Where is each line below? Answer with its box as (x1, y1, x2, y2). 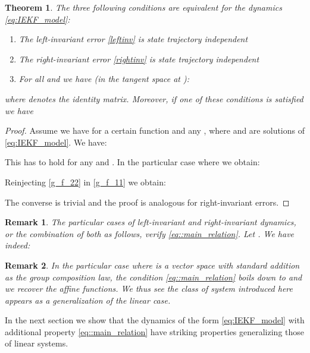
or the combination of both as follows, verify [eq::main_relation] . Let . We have (5, 227, 295, 239)
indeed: (5, 239, 30, 251)
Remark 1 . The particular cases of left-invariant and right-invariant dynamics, (5, 216, 296, 228)
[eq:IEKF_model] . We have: (5, 135, 107, 148)
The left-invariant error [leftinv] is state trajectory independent (18, 33, 248, 45)
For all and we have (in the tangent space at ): (18, 73, 190, 85)
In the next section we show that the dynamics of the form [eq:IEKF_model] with (5, 314, 305, 326)
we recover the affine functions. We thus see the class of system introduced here (5, 282, 293, 295)
